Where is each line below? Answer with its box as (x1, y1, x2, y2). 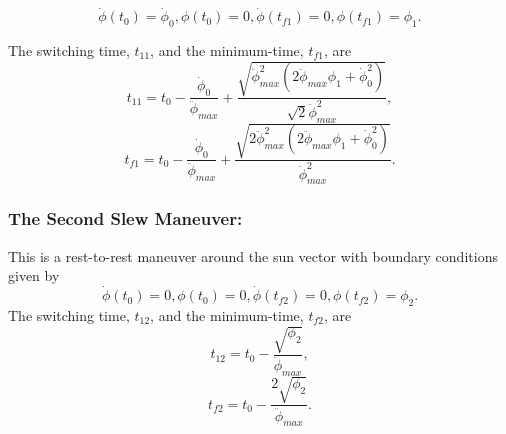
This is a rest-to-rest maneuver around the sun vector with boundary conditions (8, 245, 498, 266)
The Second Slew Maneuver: (8, 206, 243, 231)
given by (8, 265, 60, 286)
